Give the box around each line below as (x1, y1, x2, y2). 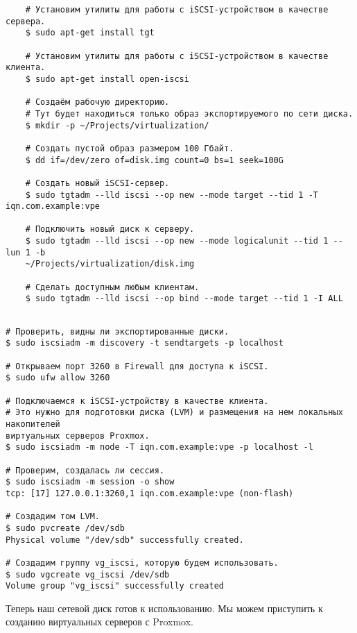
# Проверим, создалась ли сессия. (6, 465, 165, 475)
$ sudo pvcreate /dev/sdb (6, 523, 125, 533)
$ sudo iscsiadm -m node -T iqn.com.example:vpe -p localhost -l (6, 442, 313, 453)
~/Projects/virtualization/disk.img (25, 259, 195, 269)
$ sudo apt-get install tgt (25, 28, 155, 38)
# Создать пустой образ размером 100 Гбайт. (25, 143, 234, 153)
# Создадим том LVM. (6, 512, 101, 522)
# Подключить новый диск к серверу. (25, 224, 195, 235)
